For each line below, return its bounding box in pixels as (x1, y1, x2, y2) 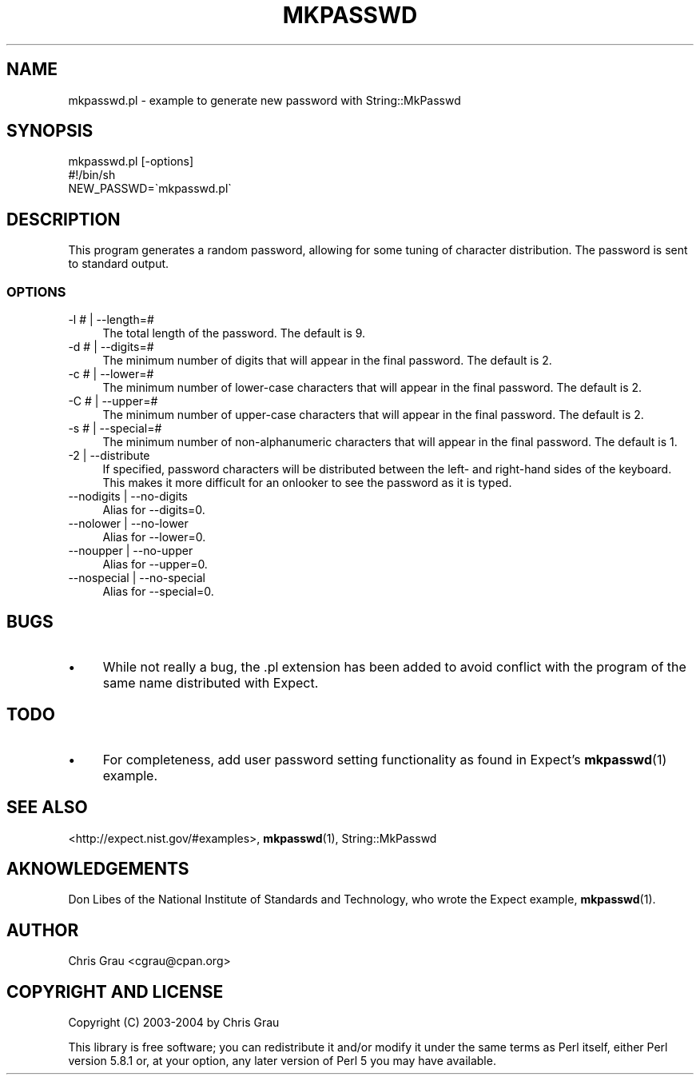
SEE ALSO (6, 797, 88, 818)
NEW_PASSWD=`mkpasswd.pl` (68, 181, 232, 196)
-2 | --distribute (68, 449, 150, 463)
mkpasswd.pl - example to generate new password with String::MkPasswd (68, 93, 461, 107)
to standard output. (68, 257, 169, 271)
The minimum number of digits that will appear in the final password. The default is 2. (102, 353, 552, 368)
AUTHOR (6, 919, 79, 940)
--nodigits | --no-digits (68, 489, 188, 504)
